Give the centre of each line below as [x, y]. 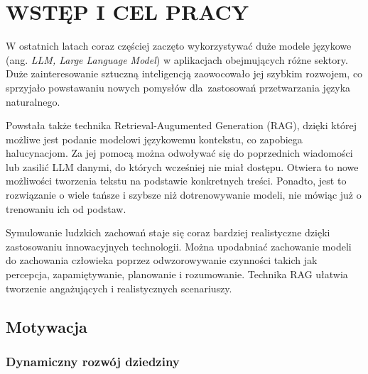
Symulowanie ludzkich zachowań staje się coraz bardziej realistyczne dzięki [168, 232]
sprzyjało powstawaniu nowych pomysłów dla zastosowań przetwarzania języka [178, 87]
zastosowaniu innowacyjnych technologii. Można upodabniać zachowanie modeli [179, 246]
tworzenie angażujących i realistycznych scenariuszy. [119, 288]
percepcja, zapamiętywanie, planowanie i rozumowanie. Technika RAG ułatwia [177, 274]
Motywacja [47, 326]
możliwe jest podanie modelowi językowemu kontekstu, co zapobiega [154, 139]
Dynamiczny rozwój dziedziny [93, 361]
